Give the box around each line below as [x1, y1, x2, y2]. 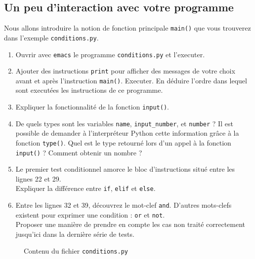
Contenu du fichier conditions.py [24, 245, 128, 256]
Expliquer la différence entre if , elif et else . [15, 183, 156, 193]
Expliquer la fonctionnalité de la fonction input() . [15, 102, 169, 112]
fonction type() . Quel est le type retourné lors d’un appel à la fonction [15, 137, 231, 148]
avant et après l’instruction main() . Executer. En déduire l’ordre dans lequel [15, 75, 247, 85]
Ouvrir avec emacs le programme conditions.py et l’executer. [15, 49, 205, 59]
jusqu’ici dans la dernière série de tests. [15, 229, 134, 239]
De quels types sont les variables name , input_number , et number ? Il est [15, 118, 233, 128]
